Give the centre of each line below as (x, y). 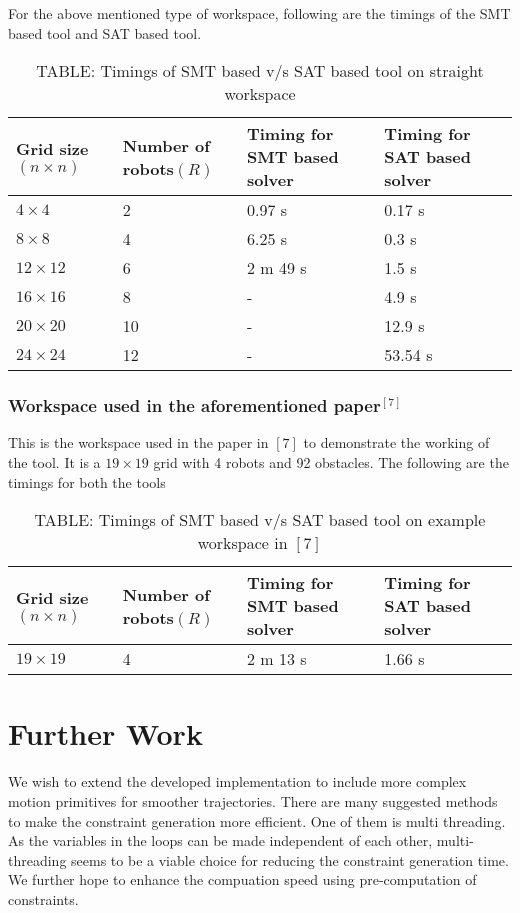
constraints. (43, 898)
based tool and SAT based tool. (105, 32)
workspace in (242, 543)
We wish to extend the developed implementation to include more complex (237, 781)
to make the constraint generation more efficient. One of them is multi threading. (257, 820)
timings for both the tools (87, 481)
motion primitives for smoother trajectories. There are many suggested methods (253, 800)
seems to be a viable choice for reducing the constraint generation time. (290, 859)
